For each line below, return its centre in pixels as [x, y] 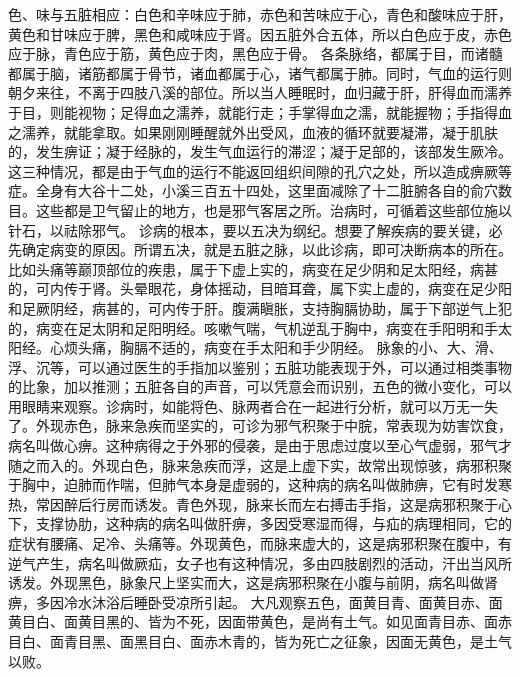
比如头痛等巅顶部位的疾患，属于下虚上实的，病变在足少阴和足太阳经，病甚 [253, 268]
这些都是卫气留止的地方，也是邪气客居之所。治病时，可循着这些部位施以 [273, 209]
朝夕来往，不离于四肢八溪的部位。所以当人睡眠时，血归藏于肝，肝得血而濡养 [260, 92]
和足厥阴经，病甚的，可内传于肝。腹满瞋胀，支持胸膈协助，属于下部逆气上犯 [260, 307]
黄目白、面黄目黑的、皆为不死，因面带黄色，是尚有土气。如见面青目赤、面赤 [260, 621]
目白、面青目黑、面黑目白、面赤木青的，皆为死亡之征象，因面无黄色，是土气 [260, 641]
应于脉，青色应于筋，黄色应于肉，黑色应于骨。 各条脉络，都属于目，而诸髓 [255, 53]
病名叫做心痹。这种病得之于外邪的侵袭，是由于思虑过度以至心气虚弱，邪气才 [260, 445]
